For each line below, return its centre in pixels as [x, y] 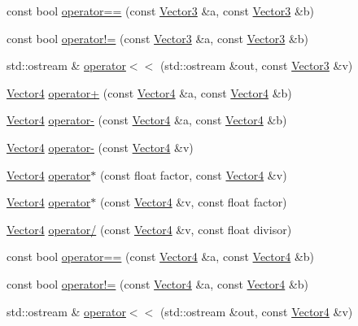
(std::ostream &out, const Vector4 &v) [256, 311]
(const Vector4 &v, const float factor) [193, 202]
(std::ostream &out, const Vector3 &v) [256, 65]
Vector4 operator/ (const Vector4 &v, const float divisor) [149, 229]
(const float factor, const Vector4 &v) [193, 174]
